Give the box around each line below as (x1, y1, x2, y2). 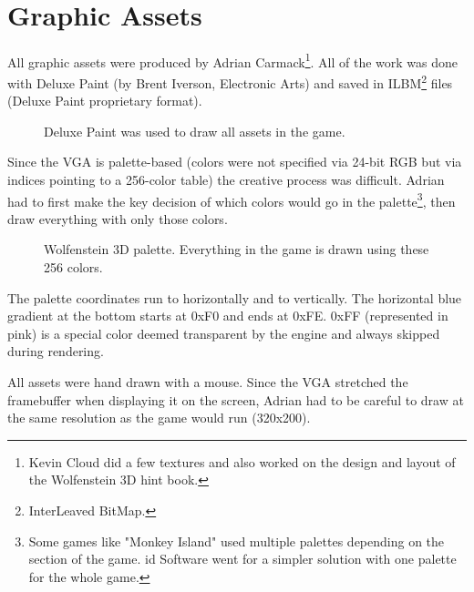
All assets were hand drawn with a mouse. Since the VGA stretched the (7, 373, 408, 391)
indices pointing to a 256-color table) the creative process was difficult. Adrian (7, 170, 445, 189)
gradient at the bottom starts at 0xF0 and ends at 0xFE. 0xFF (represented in (7, 306, 448, 325)
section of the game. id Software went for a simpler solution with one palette (28, 549, 457, 568)
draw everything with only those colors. (7, 209, 228, 228)
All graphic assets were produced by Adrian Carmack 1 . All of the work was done (7, 49, 459, 71)
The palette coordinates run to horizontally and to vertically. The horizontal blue (7, 288, 462, 307)
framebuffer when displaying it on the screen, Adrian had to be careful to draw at (7, 390, 464, 409)
